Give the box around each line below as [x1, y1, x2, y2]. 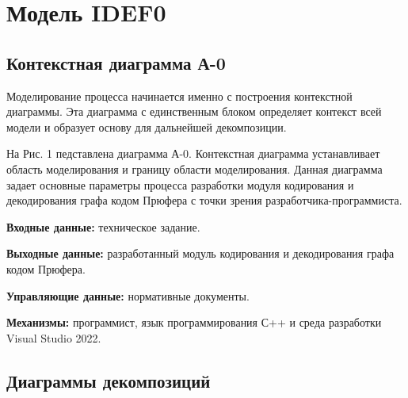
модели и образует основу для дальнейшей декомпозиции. [6, 118, 287, 135]
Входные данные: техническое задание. [6, 218, 200, 235]
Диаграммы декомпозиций [6, 368, 211, 392]
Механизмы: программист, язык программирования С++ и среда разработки [6, 314, 382, 331]
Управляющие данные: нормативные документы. [6, 287, 250, 304]
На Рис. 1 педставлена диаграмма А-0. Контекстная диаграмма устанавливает [6, 145, 380, 162]
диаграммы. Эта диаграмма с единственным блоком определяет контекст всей [6, 103, 382, 120]
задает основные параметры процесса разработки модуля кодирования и [6, 176, 354, 193]
